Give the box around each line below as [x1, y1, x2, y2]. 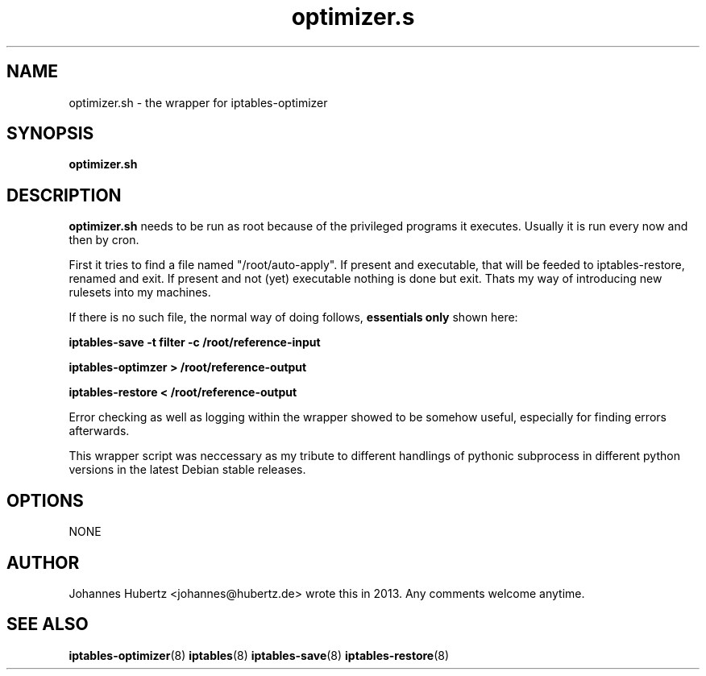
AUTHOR [6, 552, 80, 573]
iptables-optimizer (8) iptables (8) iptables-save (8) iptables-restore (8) [69, 648, 450, 662]
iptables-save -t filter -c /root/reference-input [69, 335, 321, 350]
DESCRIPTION [6, 185, 122, 205]
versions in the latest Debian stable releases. [69, 462, 306, 477]
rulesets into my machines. [69, 285, 211, 300]
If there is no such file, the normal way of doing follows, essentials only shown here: [69, 310, 518, 325]
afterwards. [69, 424, 130, 438]
